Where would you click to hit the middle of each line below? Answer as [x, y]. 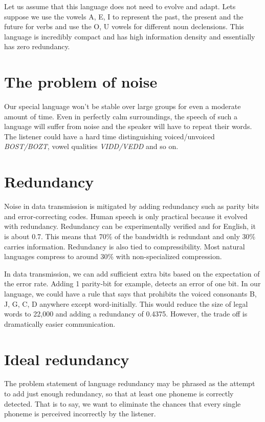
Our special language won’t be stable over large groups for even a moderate [123, 106]
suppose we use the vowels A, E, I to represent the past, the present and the [124, 16]
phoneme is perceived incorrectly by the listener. [80, 414]
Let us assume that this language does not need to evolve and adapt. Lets [120, 6]
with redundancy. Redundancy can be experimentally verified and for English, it [130, 226]
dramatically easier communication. [60, 323]
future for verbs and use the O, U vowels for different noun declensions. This [124, 26]
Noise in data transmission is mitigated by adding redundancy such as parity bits [132, 206]
